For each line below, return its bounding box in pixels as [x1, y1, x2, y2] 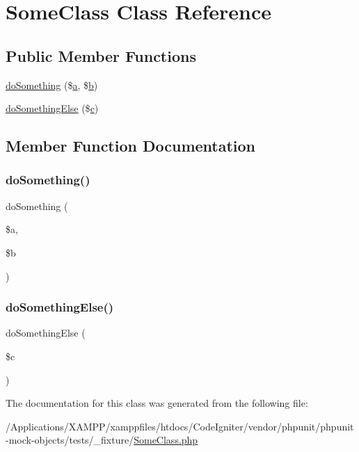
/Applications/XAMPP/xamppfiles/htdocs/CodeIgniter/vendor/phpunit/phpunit [6, 419, 354, 433]
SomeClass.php [134, 433, 198, 447]
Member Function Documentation [6, 135, 256, 156]
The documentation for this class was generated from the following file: [6, 396, 308, 410]
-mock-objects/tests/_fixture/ [6, 433, 134, 447]
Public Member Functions [6, 45, 196, 66]
